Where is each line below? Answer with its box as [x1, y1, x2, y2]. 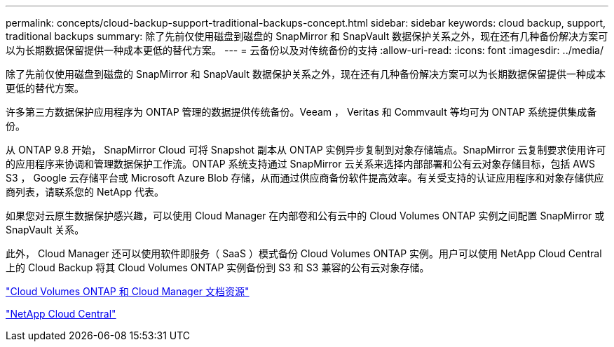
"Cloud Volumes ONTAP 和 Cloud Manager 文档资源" [6, 285, 250, 297]
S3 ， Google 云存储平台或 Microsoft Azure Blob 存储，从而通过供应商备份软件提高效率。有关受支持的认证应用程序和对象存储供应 [6, 172, 604, 184]
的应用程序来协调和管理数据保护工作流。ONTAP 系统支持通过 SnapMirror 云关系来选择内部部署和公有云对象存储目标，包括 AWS [6, 158, 596, 170]
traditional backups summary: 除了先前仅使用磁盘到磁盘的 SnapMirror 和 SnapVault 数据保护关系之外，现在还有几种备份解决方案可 [6, 30, 608, 42]
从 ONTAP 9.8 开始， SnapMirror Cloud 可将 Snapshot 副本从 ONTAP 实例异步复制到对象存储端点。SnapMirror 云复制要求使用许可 [6, 144, 606, 156]
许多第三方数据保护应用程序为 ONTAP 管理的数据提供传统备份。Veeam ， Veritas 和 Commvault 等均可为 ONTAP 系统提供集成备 [6, 106, 597, 118]
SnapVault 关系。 [6, 224, 85, 236]
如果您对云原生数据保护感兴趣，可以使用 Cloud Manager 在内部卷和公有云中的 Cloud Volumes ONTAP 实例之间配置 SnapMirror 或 [6, 210, 605, 222]
